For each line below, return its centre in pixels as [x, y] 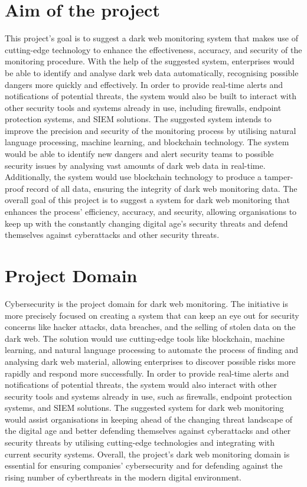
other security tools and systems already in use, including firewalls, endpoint [143, 107]
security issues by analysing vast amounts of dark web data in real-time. [135, 165]
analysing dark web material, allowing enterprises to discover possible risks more [150, 361]
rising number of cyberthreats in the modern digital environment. [123, 477]
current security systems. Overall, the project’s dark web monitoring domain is [147, 454]
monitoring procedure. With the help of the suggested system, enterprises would [150, 61]
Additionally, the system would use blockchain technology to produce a [133, 177]
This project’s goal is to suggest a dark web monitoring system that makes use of [151, 38]
